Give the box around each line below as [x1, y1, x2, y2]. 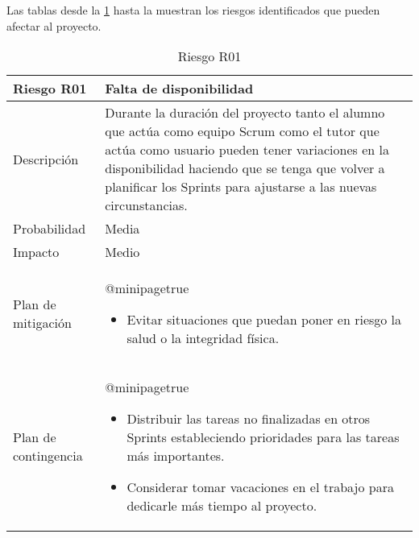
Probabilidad [13, 219, 86, 238]
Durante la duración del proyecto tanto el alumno [105, 103, 385, 122]
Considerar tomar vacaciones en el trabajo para [127, 478, 394, 497]
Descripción [13, 149, 79, 168]
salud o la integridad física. [127, 329, 280, 348]
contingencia [13, 446, 83, 466]
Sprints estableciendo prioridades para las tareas [127, 428, 400, 447]
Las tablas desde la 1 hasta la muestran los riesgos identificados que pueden [6, 2, 380, 18]
